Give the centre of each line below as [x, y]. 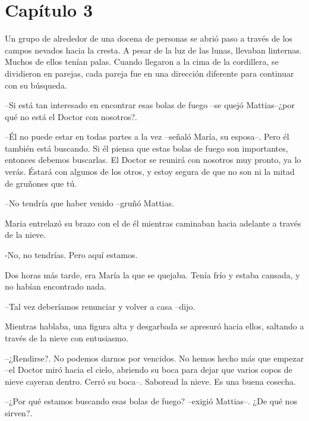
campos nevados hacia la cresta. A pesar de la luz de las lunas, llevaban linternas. [153, 50]
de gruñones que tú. [41, 183]
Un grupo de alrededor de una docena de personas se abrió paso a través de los [149, 38]
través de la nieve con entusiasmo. [67, 338]
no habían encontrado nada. [56, 286]
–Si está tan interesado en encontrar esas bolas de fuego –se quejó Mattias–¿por [150, 105]
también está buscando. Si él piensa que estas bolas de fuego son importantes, [146, 148]
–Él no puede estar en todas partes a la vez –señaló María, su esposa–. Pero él [147, 136]
